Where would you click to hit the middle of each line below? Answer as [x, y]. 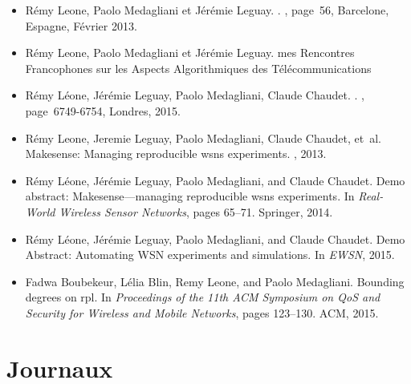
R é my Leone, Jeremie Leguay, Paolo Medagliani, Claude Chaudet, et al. [203, 137]
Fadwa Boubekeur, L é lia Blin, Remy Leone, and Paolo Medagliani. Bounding [215, 281]
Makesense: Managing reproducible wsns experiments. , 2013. [176, 154]
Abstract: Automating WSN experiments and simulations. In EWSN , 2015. [210, 255]
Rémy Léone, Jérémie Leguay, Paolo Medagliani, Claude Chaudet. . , [195, 95]
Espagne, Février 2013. [81, 25]
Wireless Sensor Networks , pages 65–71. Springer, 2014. [196, 211]
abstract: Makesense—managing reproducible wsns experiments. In [190, 196]
